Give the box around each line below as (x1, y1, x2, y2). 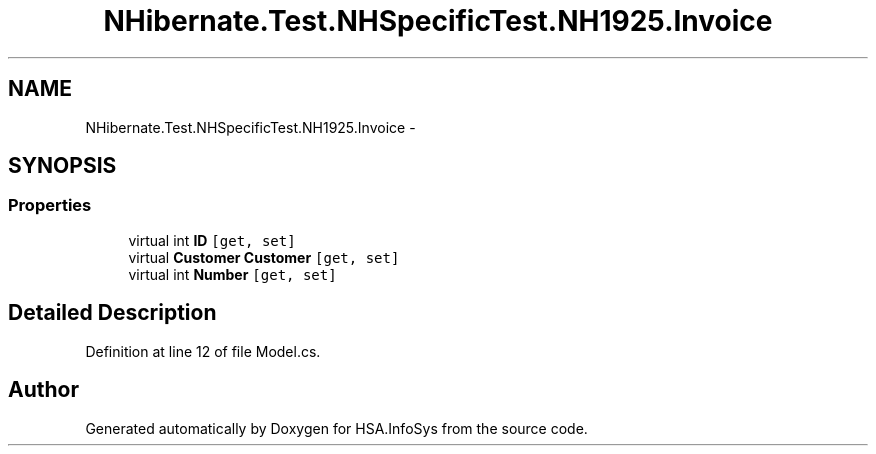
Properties (8, 195, 92, 216)
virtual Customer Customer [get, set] (128, 248, 400, 266)
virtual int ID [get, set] (128, 231, 296, 249)
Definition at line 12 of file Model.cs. (85, 342, 321, 360)
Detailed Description (8, 300, 217, 326)
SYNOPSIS (8, 153, 117, 179)
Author (8, 377, 79, 403)
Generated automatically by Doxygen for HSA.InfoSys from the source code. (85, 419, 588, 437)
